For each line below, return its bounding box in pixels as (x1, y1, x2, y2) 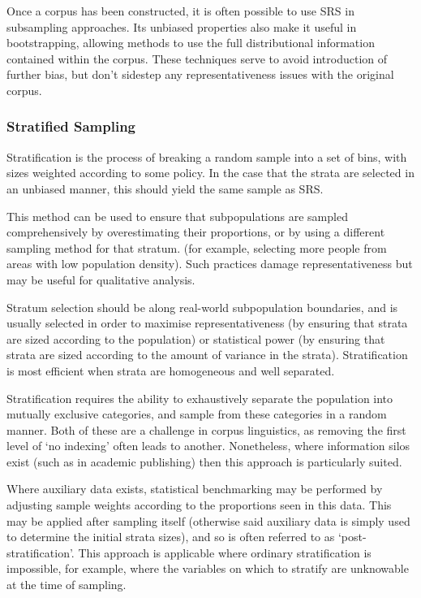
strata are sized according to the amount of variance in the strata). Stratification (6, 346, 408, 363)
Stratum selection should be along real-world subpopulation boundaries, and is (6, 298, 398, 315)
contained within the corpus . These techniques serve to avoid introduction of (6, 50, 388, 67)
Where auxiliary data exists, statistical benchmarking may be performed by (6, 480, 383, 497)
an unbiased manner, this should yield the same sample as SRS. (6, 180, 324, 197)
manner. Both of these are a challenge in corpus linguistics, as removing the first (6, 421, 406, 438)
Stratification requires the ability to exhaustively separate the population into (6, 389, 393, 406)
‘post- (337, 528, 367, 545)
